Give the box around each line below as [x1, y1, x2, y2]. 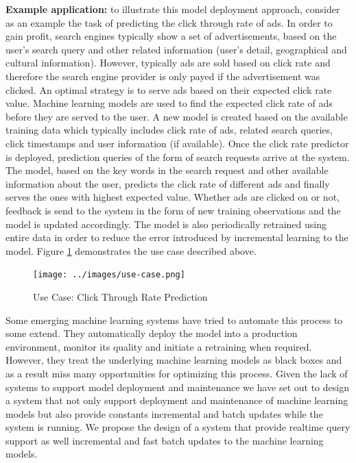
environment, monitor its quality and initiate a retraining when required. [5, 339, 312, 353]
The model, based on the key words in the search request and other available [5, 163, 329, 177]
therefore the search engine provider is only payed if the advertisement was [5, 68, 320, 83]
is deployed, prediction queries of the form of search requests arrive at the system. [5, 149, 350, 164]
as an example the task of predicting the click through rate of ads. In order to [5, 15, 333, 29]
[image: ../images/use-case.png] [33, 270, 185, 280]
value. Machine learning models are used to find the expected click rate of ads [5, 96, 333, 110]
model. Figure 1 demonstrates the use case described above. [5, 243, 257, 258]
